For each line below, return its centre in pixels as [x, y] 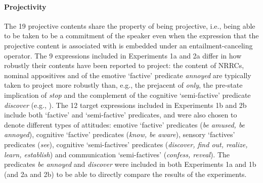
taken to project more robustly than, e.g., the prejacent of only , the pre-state [123, 85]
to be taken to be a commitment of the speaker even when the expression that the [131, 36]
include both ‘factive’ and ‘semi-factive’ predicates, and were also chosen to [121, 115]
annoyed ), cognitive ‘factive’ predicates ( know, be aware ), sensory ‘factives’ [120, 134]
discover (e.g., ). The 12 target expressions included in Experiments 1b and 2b [125, 105]
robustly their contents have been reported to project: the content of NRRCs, [124, 65]
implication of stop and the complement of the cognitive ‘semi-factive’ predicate [127, 95]
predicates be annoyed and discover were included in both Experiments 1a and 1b [130, 164]
